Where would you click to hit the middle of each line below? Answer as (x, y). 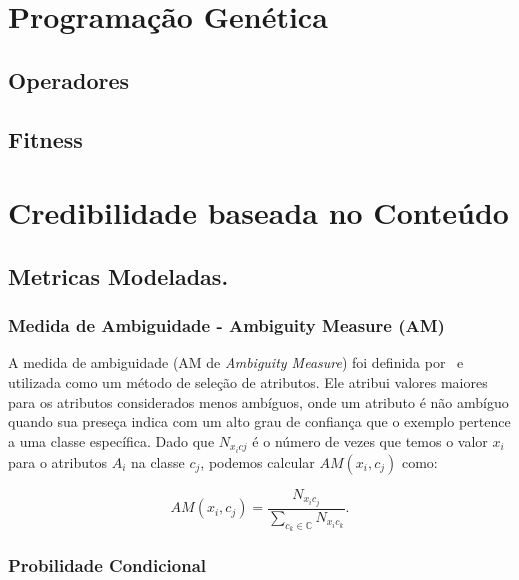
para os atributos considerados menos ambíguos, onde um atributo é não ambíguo (258, 401)
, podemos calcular (257, 461)
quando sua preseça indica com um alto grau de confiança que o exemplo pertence (259, 421)
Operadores (69, 79)
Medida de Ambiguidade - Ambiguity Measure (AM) (226, 325)
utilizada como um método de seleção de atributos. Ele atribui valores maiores (248, 381)
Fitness (45, 138)
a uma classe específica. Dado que (111, 440)
